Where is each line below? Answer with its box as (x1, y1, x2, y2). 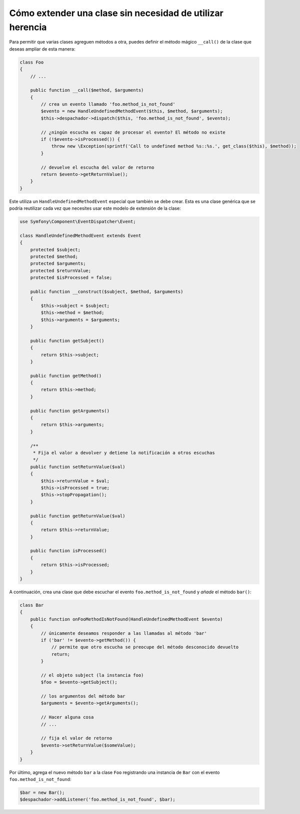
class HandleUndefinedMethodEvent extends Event (19, 233, 141, 238)
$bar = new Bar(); (19, 789, 65, 795)
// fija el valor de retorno (40, 735, 112, 741)
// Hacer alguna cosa (40, 714, 94, 720)
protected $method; (30, 254, 78, 260)
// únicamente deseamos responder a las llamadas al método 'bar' (40, 630, 207, 636)
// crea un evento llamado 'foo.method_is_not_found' (40, 102, 175, 107)
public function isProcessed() (30, 548, 107, 554)
